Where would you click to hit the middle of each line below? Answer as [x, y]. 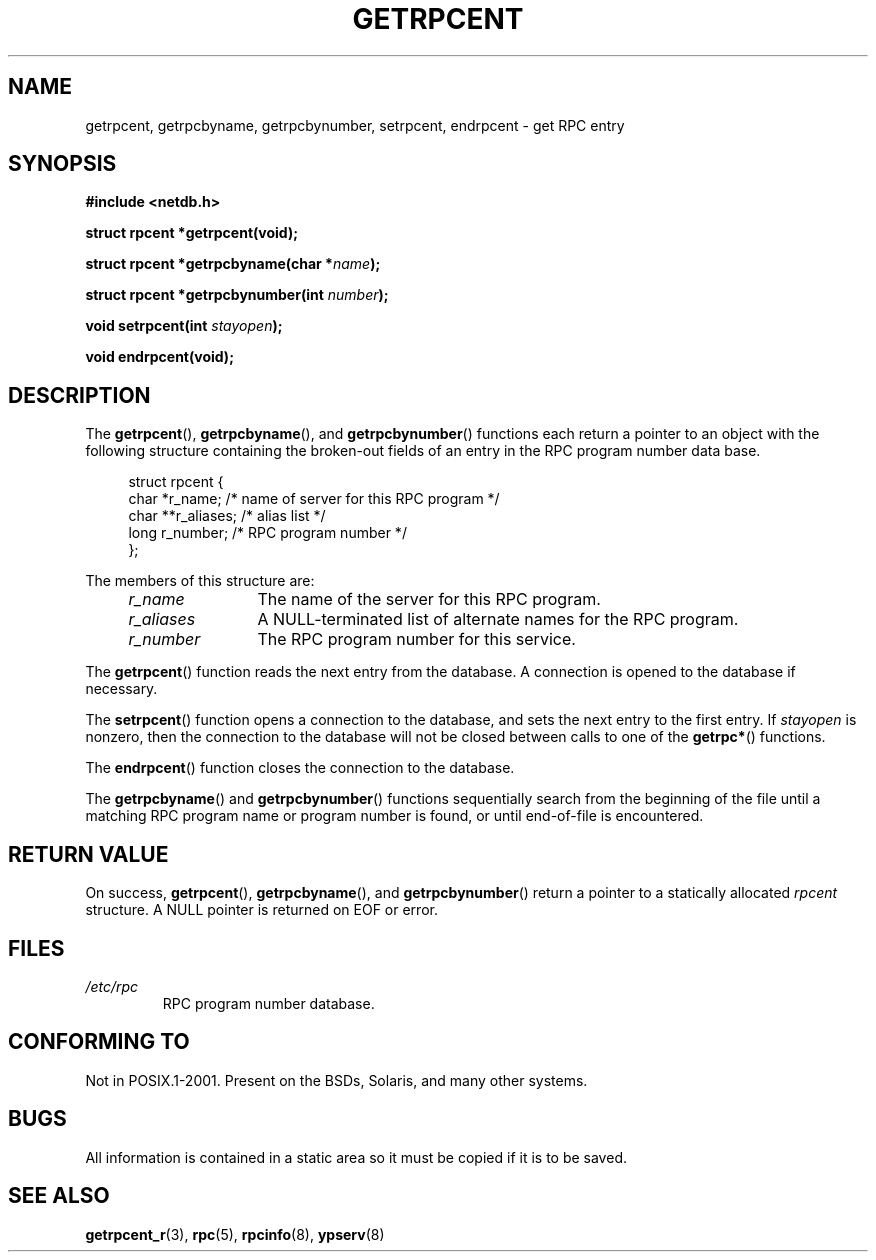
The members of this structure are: [200, 581]
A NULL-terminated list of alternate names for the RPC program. [498, 619]
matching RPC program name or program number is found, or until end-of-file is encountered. [394, 816]
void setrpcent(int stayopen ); [184, 326]
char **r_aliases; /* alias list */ [227, 516]
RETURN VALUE [88, 854]
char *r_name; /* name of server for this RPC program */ [314, 499]
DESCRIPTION [79, 395]
